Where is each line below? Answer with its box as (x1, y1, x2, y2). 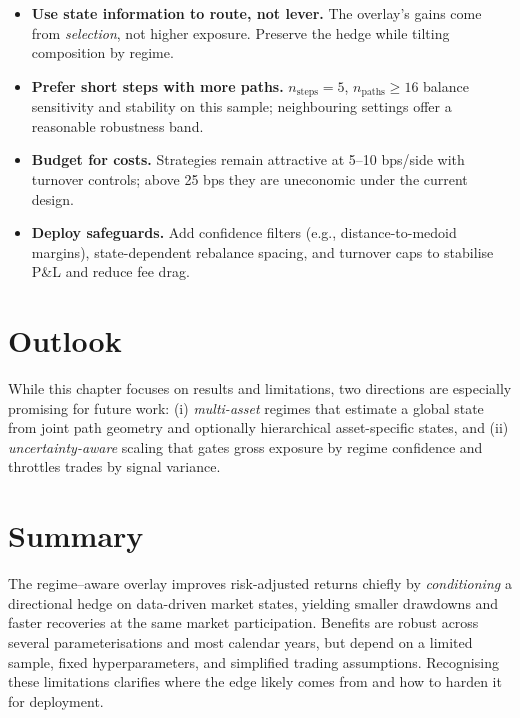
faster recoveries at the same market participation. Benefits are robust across (8, 612, 479, 633)
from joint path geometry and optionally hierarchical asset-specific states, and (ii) (8, 417, 509, 438)
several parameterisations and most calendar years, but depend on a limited (8, 631, 473, 652)
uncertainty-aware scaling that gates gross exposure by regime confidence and (8, 436, 483, 457)
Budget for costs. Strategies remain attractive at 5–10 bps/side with (31, 149, 465, 170)
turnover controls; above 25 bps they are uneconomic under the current (31, 169, 468, 190)
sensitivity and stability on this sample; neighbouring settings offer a (31, 96, 452, 117)
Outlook (8, 320, 122, 361)
